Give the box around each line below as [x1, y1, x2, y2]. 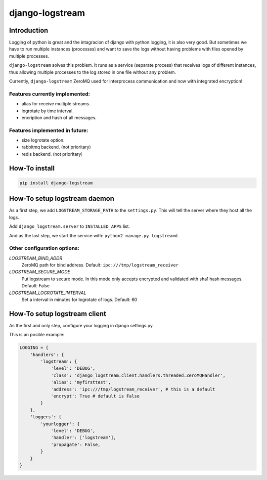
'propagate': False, [50, 441, 101, 447]
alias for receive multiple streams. [21, 101, 90, 107]
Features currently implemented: [9, 90, 90, 97]
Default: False [21, 283, 50, 289]
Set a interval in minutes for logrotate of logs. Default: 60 [21, 297, 137, 303]
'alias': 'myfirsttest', [50, 380, 111, 385]
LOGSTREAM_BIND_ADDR [9, 255, 63, 261]
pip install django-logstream [19, 180, 93, 185]
